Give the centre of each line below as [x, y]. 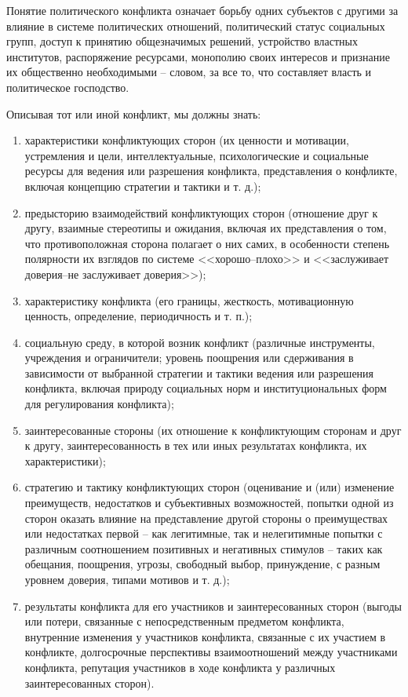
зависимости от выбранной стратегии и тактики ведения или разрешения [199, 372]
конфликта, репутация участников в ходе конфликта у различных [180, 667]
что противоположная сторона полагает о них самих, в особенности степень [207, 243]
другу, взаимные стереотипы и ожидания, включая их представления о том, [206, 228]
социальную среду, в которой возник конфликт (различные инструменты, [200, 342]
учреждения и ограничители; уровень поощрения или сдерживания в [189, 358]
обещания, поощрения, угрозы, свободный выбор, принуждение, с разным [202, 564]
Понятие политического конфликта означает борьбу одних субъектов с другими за [202, 10]
